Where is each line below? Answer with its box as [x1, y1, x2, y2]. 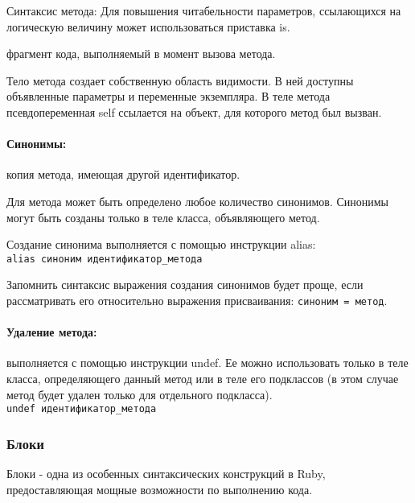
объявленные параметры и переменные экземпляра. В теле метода [6, 88, 331, 105]
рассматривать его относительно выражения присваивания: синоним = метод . [6, 291, 388, 308]
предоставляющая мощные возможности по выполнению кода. [6, 480, 313, 497]
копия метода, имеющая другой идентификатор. [6, 166, 240, 183]
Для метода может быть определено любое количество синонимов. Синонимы [6, 192, 389, 209]
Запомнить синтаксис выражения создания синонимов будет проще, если [6, 276, 364, 293]
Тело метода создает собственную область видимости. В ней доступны [6, 72, 354, 89]
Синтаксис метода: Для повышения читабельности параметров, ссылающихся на [6, 2, 401, 19]
